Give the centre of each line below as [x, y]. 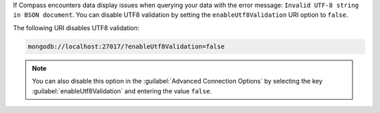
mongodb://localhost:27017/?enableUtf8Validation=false [126, 46]
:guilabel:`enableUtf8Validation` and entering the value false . [122, 91]
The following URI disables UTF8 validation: [76, 27]
